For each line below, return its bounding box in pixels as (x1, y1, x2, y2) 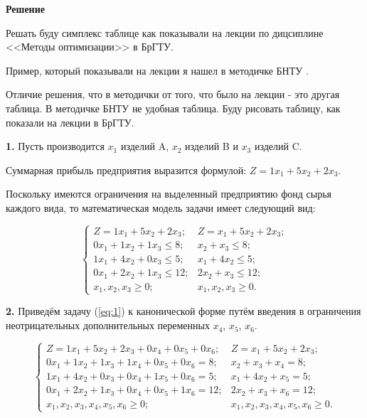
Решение (6, 1, 45, 16)
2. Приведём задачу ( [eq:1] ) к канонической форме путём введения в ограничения (6, 304, 361, 318)
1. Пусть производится (6, 139, 105, 154)
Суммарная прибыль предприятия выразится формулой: (6, 162, 247, 177)
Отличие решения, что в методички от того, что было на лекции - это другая (6, 87, 340, 102)
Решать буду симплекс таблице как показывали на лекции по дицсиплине (6, 25, 324, 40)
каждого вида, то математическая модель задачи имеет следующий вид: (6, 200, 316, 215)
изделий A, (120, 139, 169, 154)
